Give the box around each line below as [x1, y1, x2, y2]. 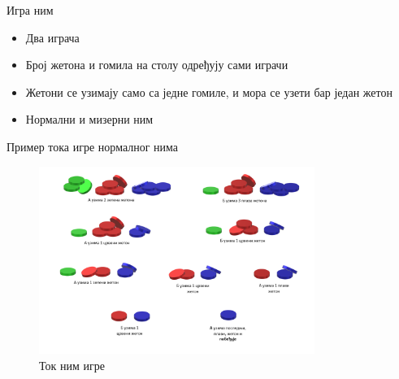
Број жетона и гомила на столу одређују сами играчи [25, 56, 288, 73]
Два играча [25, 28, 80, 46]
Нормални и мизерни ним [25, 111, 154, 128]
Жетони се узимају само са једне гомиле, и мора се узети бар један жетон [25, 83, 392, 100]
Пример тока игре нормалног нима [7, 137, 179, 155]
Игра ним [7, 2, 54, 18]
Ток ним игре [39, 356, 105, 373]
